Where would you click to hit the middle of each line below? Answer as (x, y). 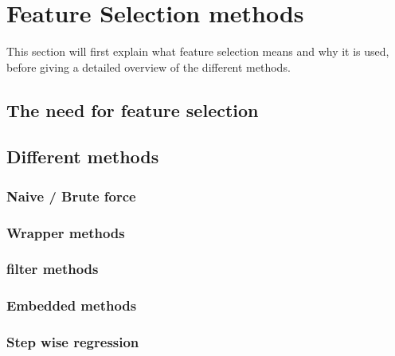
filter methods (53, 269)
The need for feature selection (133, 110)
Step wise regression (73, 342)
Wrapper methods (66, 232)
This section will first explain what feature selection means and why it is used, (198, 51)
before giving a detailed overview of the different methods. (149, 67)
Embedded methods (72, 305)
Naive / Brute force (71, 196)
